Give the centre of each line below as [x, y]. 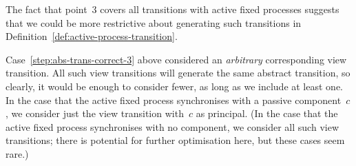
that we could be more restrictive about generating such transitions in [154, 22]
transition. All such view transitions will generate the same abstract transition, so [178, 73]
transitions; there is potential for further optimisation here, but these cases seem [175, 140]
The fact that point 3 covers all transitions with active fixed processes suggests [172, 9]
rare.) [17, 153]
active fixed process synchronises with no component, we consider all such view [172, 126]
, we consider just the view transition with [95, 113]
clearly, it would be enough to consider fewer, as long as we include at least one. [174, 86]
